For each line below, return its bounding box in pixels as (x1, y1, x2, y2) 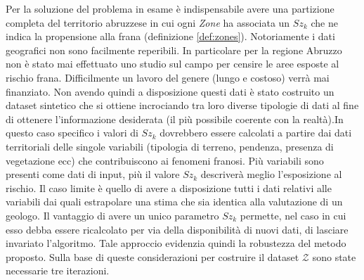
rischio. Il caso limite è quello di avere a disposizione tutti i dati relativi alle (6, 180, 332, 195)
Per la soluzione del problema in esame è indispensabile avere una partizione (6, 1, 334, 15)
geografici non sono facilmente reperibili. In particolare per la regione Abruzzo (6, 42, 342, 57)
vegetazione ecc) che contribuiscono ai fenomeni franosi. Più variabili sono (6, 153, 324, 167)
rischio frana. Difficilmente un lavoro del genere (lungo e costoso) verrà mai (6, 70, 330, 84)
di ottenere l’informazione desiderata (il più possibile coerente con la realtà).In (6, 111, 344, 126)
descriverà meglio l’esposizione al (200, 167, 342, 182)
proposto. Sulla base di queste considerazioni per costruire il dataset (6, 249, 299, 264)
